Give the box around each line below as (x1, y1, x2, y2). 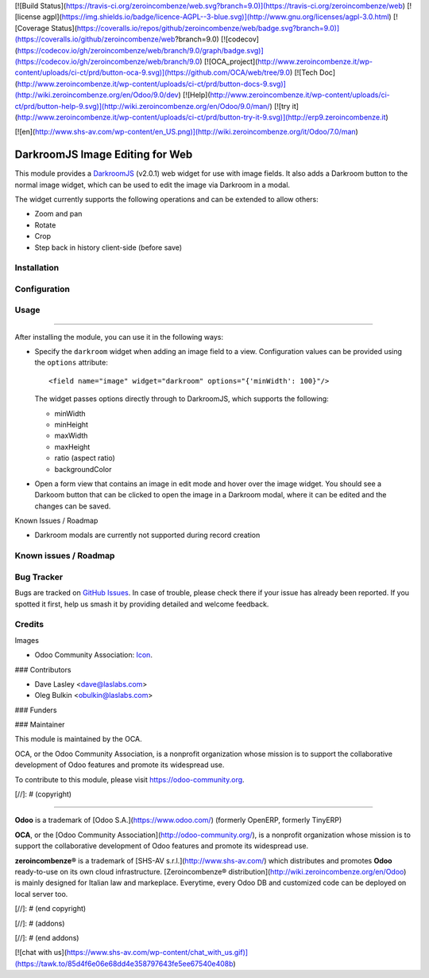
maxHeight (54, 442, 91, 451)
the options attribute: (34, 358, 109, 368)
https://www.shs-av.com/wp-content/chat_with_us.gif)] (66, 948, 249, 957)
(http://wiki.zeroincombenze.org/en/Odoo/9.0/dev (14, 90, 179, 99)
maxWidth (54, 431, 88, 441)
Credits (14, 619, 44, 630)
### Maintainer (14, 720, 65, 730)
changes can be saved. (34, 501, 111, 511)
